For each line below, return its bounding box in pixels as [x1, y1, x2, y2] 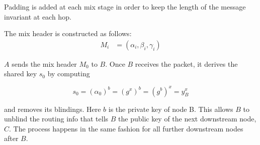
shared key [4, 68, 37, 79]
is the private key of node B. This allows [108, 103, 233, 114]
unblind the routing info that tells [4, 113, 109, 124]
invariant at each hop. [4, 11, 71, 22]
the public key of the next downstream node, [118, 113, 256, 124]
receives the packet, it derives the [135, 58, 238, 69]
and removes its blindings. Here [4, 103, 101, 114]
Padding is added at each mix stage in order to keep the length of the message [4, 2, 246, 12]
